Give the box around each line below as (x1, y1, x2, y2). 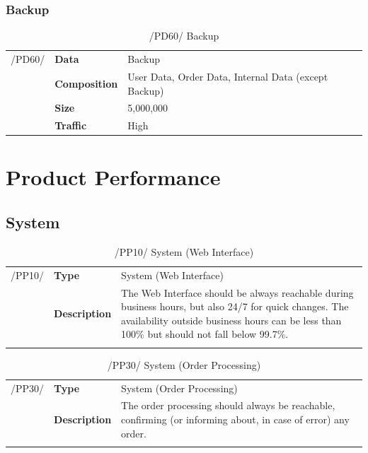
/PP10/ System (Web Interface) (114, 244, 254, 259)
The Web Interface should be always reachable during (121, 285, 354, 300)
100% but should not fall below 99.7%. (121, 326, 289, 341)
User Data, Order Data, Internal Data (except (127, 69, 328, 83)
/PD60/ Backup (149, 28, 219, 43)
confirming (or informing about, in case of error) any (121, 411, 350, 426)
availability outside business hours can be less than (121, 312, 342, 327)
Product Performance (6, 163, 221, 192)
